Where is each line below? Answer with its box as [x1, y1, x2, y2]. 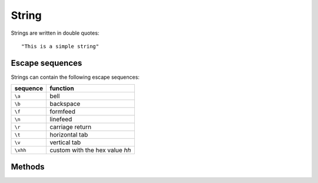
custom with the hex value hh [49, 146, 131, 154]
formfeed [49, 108, 76, 116]
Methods [11, 162, 45, 172]
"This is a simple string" [21, 43, 100, 49]
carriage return [49, 123, 91, 131]
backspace [49, 100, 81, 108]
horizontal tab [49, 131, 88, 139]
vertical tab [49, 138, 81, 147]
